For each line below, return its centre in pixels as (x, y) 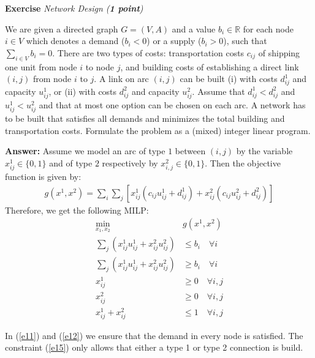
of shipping (279, 52)
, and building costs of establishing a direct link (210, 66)
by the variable (264, 151)
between (190, 151)
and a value (194, 28)
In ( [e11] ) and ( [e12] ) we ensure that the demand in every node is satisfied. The (154, 335)
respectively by (130, 163)
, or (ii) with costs (83, 91)
